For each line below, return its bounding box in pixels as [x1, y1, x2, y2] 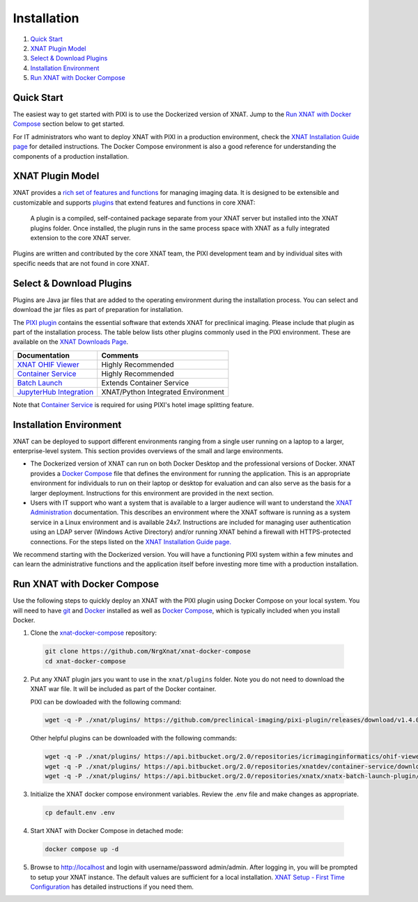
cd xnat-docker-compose [45, 657, 127, 665]
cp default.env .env [45, 809, 115, 817]
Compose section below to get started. [13, 120, 125, 128]
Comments [101, 350, 139, 360]
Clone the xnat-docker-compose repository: [30, 628, 157, 637]
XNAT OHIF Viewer [17, 359, 79, 369]
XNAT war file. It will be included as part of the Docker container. [30, 685, 217, 693]
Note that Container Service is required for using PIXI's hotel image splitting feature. [13, 400, 254, 409]
